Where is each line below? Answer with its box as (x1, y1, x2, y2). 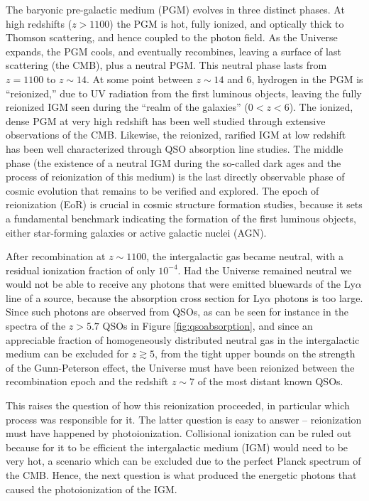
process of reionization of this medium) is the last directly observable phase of (6, 169, 345, 184)
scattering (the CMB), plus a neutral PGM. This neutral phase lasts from (6, 58, 327, 72)
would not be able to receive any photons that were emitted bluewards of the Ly (6, 276, 356, 291)
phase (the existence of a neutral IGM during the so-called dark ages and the (6, 155, 341, 170)
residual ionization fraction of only (6, 262, 155, 277)
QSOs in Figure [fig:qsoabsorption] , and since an (102, 318, 313, 333)
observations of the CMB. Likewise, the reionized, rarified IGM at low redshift (6, 127, 346, 142)
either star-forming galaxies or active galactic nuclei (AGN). (6, 225, 267, 239)
